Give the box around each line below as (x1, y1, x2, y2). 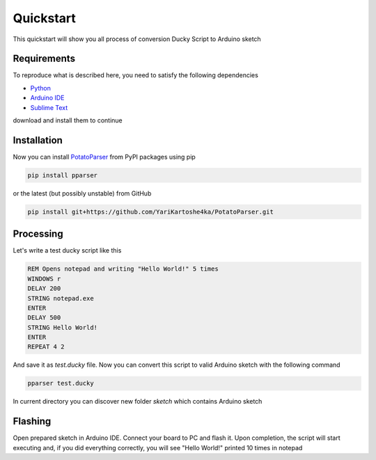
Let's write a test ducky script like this (13, 246, 122, 255)
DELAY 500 (27, 314, 61, 322)
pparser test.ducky (27, 379, 94, 388)
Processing (13, 228, 63, 240)
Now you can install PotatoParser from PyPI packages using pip (13, 152, 196, 161)
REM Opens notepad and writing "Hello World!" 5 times (27, 265, 219, 273)
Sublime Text (30, 103, 68, 111)
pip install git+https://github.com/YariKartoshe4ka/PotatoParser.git (27, 207, 274, 216)
